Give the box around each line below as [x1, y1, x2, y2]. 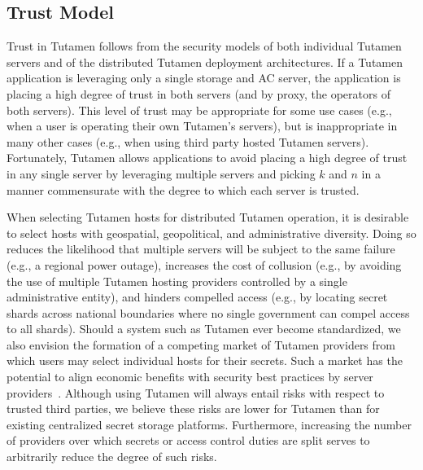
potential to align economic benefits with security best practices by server [7, 368, 373, 385]
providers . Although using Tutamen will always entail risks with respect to [7, 384, 385, 401]
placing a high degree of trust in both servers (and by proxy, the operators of [7, 85, 390, 102]
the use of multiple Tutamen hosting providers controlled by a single [7, 272, 347, 289]
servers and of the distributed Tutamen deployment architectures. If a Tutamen [7, 53, 403, 70]
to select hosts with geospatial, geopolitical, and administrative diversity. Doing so [7, 224, 416, 241]
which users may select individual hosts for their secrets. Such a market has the [7, 352, 403, 369]
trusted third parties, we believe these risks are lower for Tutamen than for [7, 400, 380, 417]
